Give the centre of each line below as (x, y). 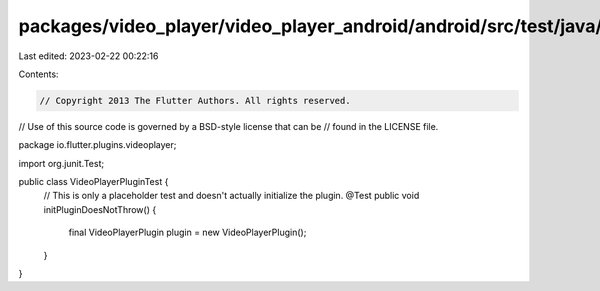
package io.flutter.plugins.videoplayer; (97, 145)
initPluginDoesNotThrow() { (100, 209)
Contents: (38, 74)
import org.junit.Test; (61, 163)
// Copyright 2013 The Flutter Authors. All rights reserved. (195, 100)
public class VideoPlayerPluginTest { (93, 182)
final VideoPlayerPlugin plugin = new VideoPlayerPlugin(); (187, 232)
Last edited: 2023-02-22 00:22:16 (88, 56)
